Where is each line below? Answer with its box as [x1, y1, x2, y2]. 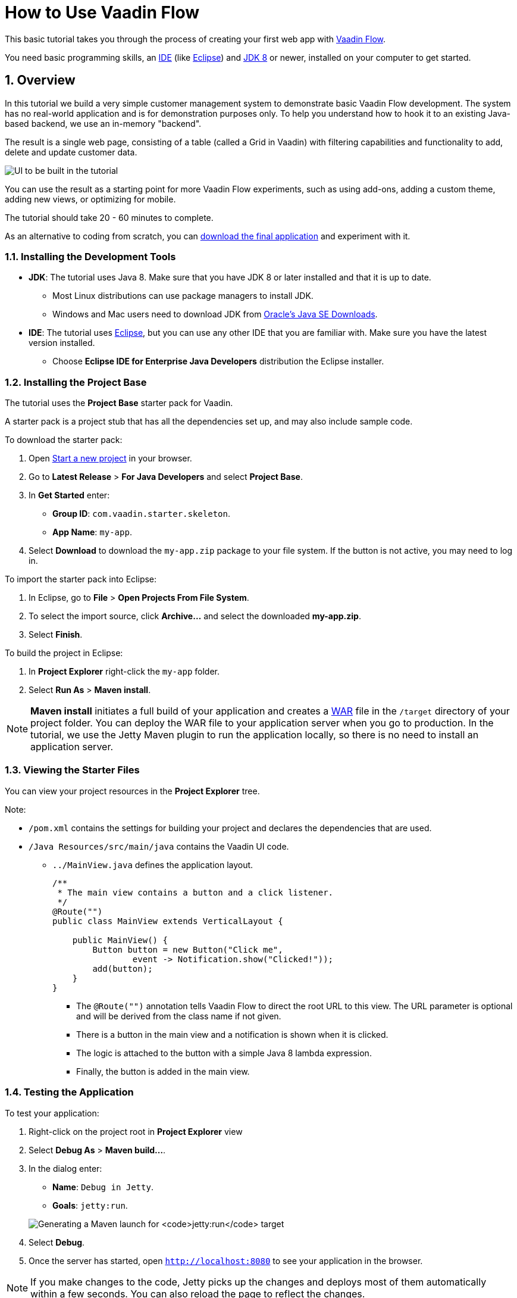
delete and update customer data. [5, 146, 137, 157]
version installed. [29, 338, 95, 348]
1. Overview [5, 73, 76, 88]
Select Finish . [29, 629, 83, 640]
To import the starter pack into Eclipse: [5, 574, 157, 585]
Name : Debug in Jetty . [52, 1181, 153, 1192]
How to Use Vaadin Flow [5, 2, 200, 23]
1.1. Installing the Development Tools [5, 250, 176, 263]
